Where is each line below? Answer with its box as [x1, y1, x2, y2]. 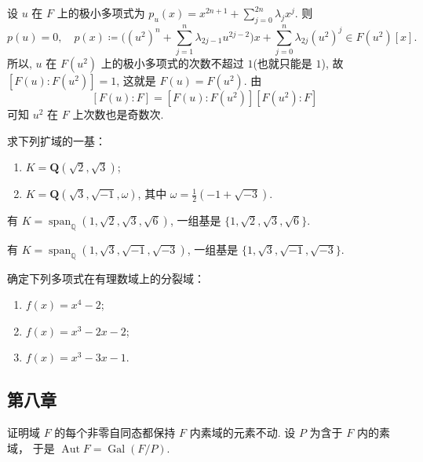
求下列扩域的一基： [7, 132, 106, 148]
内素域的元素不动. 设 [189, 424, 296, 441]
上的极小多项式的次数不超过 [100, 54, 244, 71]
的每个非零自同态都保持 [54, 424, 176, 441]
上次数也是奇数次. [72, 105, 164, 122]
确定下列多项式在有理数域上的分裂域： [7, 269, 205, 286]
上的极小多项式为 [57, 5, 145, 20]
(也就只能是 [253, 54, 312, 71]
